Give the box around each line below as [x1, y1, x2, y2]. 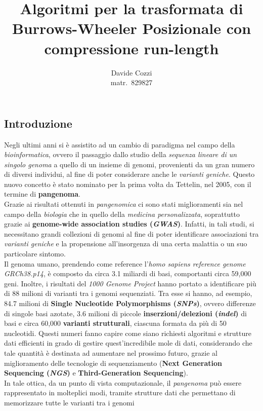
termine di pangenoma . [4, 189, 81, 199]
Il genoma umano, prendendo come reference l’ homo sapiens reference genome [4, 258, 246, 269]
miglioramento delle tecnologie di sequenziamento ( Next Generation [4, 357, 223, 368]
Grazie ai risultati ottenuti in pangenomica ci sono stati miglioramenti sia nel [4, 199, 243, 209]
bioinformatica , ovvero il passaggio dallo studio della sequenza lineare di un [4, 149, 237, 160]
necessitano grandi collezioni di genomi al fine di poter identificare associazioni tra [4, 228, 259, 239]
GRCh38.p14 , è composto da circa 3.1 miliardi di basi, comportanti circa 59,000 [4, 268, 251, 279]
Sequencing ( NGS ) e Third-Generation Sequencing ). [4, 367, 188, 378]
